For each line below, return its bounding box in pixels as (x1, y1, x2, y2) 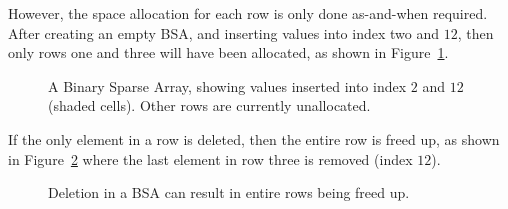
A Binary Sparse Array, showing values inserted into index (48, 75, 407, 96)
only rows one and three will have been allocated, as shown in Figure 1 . (8, 42, 449, 63)
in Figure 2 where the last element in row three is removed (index (8, 148, 413, 169)
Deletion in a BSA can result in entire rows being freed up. (48, 182, 410, 203)
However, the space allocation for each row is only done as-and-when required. (8, 3, 488, 23)
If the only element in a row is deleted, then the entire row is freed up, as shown (8, 128, 500, 149)
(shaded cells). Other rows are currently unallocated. (48, 95, 371, 116)
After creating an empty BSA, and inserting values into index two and (8, 22, 439, 43)
